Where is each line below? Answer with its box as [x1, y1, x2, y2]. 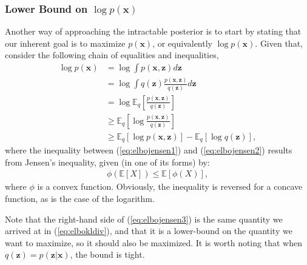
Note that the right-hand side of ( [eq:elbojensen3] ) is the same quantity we [5, 212, 283, 225]
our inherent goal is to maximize [5, 36, 126, 49]
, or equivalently [152, 36, 212, 49]
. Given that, [255, 36, 303, 49]
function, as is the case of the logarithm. [5, 192, 155, 205]
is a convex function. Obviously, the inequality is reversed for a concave [37, 180, 303, 193]
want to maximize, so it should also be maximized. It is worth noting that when [5, 236, 302, 249]
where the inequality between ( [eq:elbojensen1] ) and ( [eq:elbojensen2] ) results [5, 144, 292, 156]
